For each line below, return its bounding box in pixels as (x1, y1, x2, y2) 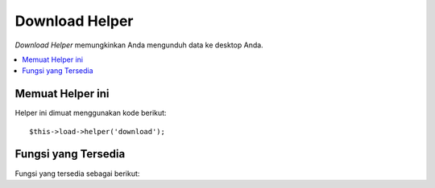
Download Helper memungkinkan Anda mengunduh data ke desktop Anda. (14, 40, 263, 50)
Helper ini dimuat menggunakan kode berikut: (14, 108, 167, 118)
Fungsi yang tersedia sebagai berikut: (14, 169, 140, 178)
